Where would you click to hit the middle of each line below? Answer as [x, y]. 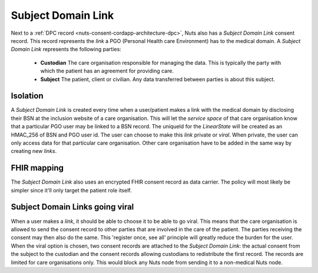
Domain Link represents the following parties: [66, 49]
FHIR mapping [37, 168]
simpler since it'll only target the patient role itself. [71, 190]
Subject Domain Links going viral [72, 207]
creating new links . [34, 151]
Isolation [27, 96]
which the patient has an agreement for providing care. [107, 71]
